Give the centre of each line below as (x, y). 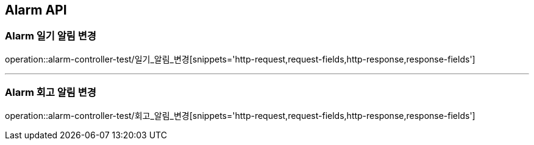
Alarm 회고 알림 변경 (51, 93)
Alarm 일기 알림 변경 (51, 36)
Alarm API (36, 10)
